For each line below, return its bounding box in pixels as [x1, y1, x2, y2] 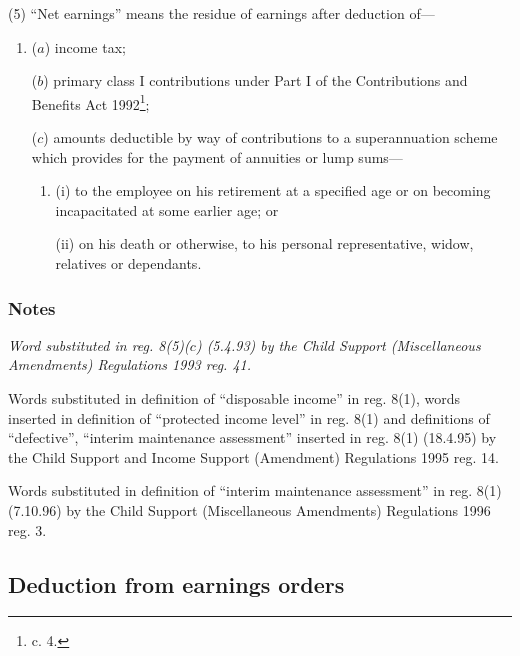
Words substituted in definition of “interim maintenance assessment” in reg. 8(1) [8, 480, 502, 501]
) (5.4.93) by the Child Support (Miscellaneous [195, 334, 481, 355]
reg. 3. [8, 519, 47, 540]
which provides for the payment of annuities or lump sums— [31, 146, 403, 167]
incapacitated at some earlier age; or [55, 199, 279, 220]
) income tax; [44, 36, 126, 57]
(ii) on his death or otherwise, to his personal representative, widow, [55, 233, 474, 254]
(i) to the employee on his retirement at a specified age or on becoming [55, 180, 491, 201]
